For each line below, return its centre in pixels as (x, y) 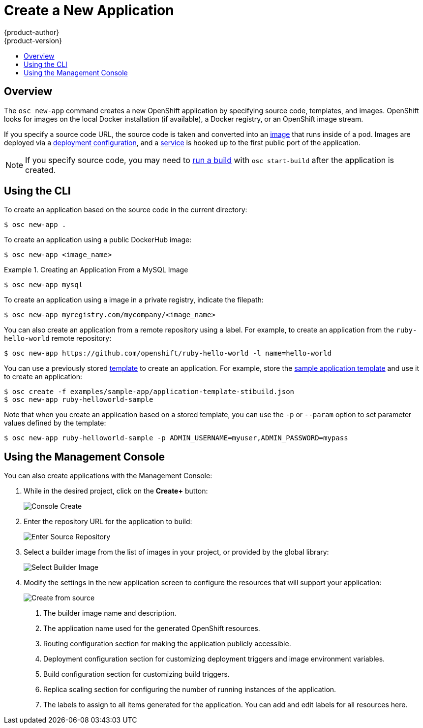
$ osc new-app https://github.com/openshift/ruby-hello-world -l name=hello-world (168, 353)
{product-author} (32, 32)
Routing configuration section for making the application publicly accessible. (167, 644)
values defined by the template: (55, 423)
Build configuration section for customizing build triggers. (136, 674)
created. (41, 170)
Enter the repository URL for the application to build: (108, 522)
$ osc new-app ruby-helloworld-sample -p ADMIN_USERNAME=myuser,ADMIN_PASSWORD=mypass (176, 438)
